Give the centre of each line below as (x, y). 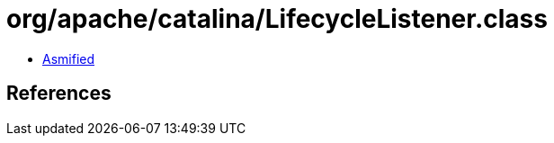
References (59, 94)
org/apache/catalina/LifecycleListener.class (277, 19)
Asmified (69, 58)
